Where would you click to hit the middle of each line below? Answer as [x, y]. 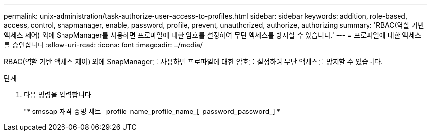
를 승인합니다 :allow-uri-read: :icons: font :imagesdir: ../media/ [103, 45]
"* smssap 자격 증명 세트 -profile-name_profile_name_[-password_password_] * [152, 111]
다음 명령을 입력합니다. [58, 95]
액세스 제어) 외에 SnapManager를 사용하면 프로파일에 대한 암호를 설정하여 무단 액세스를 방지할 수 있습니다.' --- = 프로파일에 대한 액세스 [213, 35]
